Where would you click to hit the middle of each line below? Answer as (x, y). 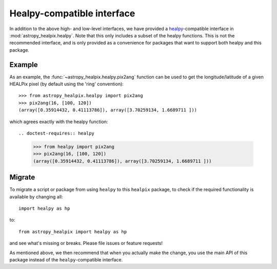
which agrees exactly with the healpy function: (59, 121)
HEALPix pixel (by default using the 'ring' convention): (67, 84)
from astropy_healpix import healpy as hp (73, 232)
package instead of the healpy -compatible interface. (66, 260)
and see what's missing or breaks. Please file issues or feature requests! (86, 243)
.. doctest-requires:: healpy (57, 133)
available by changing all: (36, 196)
